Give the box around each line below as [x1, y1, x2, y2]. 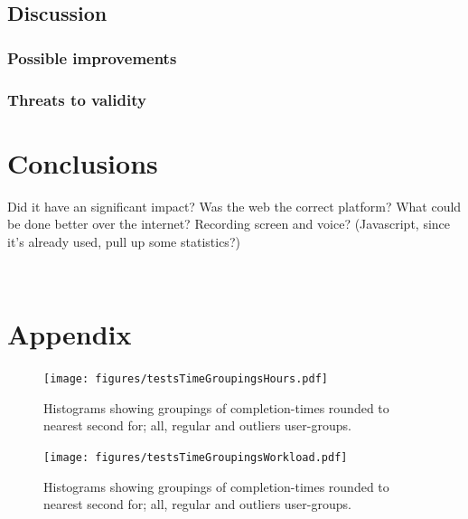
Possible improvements [7, 46, 177, 69]
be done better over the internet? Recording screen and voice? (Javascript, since [7, 214, 451, 233]
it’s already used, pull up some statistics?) [7, 231, 240, 250]
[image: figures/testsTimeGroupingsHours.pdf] [43, 373, 328, 386]
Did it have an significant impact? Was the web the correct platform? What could [7, 196, 462, 215]
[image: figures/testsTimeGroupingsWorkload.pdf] [43, 450, 348, 464]
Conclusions [7, 144, 158, 181]
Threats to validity [7, 88, 146, 110]
